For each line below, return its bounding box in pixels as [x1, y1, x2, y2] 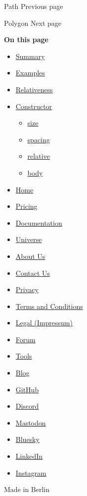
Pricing [15, 201, 38, 211]
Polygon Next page [4, 17, 62, 28]
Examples [15, 67, 45, 78]
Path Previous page [4, 1, 63, 11]
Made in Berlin [4, 484, 50, 495]
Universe [15, 234, 42, 245]
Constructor [15, 101, 52, 111]
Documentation [15, 217, 62, 228]
